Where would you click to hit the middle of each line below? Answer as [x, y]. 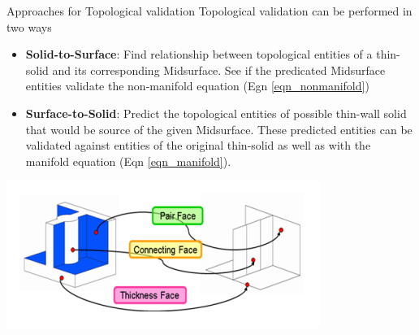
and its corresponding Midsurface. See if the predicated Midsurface [219, 70]
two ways [29, 26]
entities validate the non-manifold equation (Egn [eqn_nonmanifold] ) [197, 86]
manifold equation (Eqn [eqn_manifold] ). [128, 161]
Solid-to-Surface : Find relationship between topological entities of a [199, 54]
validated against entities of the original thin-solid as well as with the [198, 145]
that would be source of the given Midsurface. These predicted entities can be [219, 129]
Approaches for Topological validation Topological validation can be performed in [209, 11]
